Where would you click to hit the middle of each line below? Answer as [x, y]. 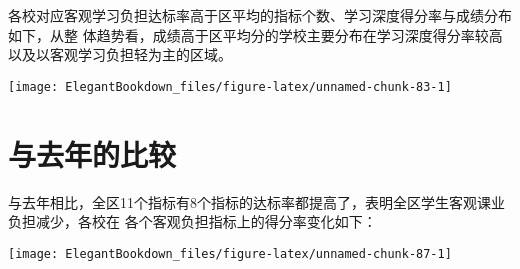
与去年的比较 [92, 153]
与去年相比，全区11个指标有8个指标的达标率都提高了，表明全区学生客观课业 [256, 201]
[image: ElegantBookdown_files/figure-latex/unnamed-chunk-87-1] [230, 253]
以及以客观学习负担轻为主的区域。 [120, 54]
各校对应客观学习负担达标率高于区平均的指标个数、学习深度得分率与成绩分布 [260, 15]
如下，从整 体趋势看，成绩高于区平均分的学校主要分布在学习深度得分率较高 [255, 34]
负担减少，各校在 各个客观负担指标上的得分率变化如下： [192, 221]
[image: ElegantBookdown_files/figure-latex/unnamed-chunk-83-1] [230, 86]
